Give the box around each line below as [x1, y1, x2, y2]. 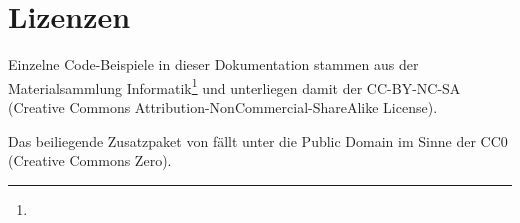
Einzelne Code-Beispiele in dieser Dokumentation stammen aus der [8, 54, 419, 75]
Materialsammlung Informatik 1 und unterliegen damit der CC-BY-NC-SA [8, 74, 461, 98]
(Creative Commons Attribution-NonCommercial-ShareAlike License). [8, 96, 438, 117]
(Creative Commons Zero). [8, 150, 172, 171]
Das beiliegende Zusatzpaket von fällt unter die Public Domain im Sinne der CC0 [8, 130, 508, 151]
